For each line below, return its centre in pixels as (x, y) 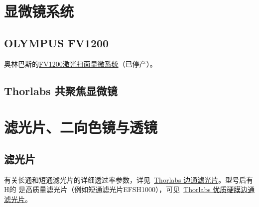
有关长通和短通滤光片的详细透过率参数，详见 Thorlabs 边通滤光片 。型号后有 (129, 179)
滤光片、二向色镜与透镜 (81, 127)
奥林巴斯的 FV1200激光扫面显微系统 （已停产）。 (80, 63)
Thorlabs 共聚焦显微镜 (61, 90)
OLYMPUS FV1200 (57, 43)
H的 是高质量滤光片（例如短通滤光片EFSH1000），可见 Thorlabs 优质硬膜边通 (129, 189)
